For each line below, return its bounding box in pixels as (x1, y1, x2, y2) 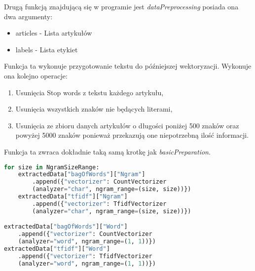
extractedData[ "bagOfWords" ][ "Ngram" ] (18, 171, 146, 178)
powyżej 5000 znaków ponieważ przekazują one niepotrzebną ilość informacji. (15, 130, 249, 140)
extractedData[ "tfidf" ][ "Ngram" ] (18, 193, 128, 200)
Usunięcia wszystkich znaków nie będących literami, (15, 104, 173, 114)
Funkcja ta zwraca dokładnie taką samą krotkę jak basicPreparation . (4, 146, 211, 156)
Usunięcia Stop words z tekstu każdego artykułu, (15, 87, 164, 97)
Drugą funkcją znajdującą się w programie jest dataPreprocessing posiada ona (4, 1, 239, 11)
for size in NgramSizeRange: (4, 163, 100, 171)
